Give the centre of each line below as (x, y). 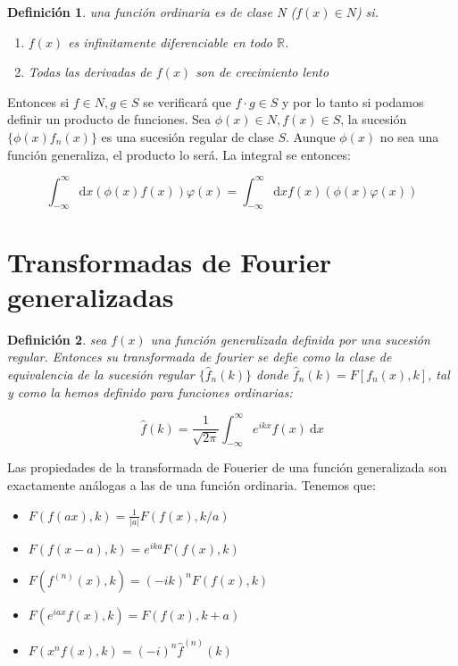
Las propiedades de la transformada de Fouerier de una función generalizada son (227, 467)
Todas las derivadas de (90, 72)
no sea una (409, 136)
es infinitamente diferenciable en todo (170, 42)
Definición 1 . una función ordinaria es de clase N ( (152, 12)
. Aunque (311, 136)
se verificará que (187, 101)
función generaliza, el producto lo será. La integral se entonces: (179, 154)
